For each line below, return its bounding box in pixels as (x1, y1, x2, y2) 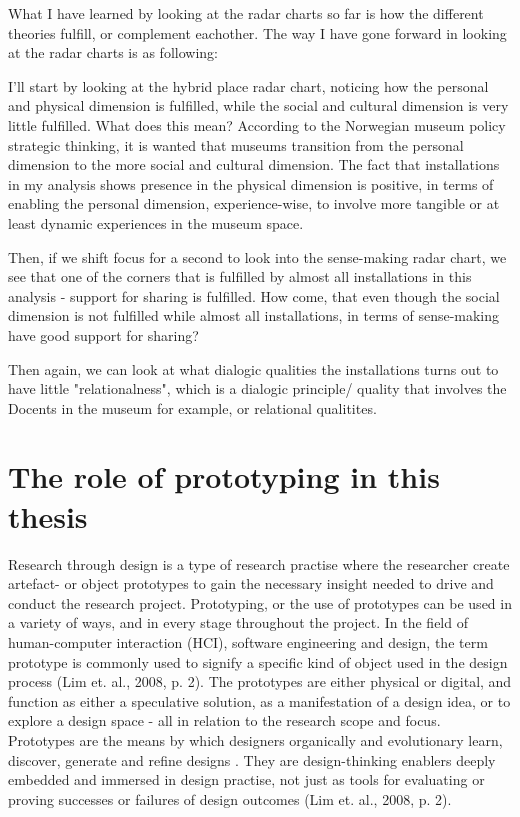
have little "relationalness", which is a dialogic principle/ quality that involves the (8, 378, 507, 399)
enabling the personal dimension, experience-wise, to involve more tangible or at (8, 193, 500, 214)
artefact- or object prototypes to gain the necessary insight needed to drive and (8, 573, 494, 594)
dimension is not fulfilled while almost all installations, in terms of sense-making (8, 305, 500, 326)
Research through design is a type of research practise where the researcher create (8, 553, 510, 574)
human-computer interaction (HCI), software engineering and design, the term (8, 631, 488, 652)
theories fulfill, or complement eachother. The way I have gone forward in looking (8, 22, 507, 43)
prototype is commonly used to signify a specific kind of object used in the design (8, 651, 508, 672)
